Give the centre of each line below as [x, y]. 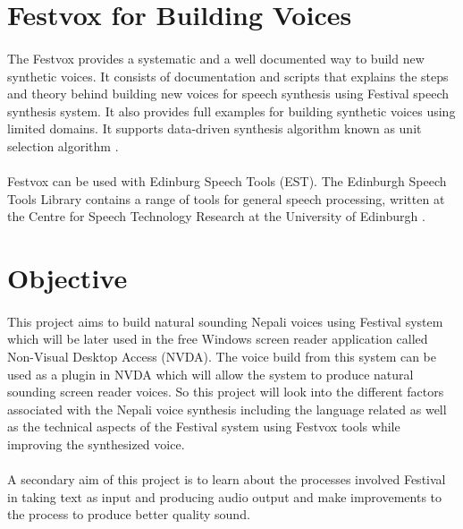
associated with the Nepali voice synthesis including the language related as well [227, 409]
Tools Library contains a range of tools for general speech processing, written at [226, 198]
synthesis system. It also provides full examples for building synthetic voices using [231, 111]
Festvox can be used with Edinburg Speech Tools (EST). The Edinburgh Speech [227, 181]
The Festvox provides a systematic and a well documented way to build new [216, 58]
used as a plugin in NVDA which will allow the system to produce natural [210, 374]
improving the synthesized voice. [96, 444]
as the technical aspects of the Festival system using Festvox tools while [204, 427]
